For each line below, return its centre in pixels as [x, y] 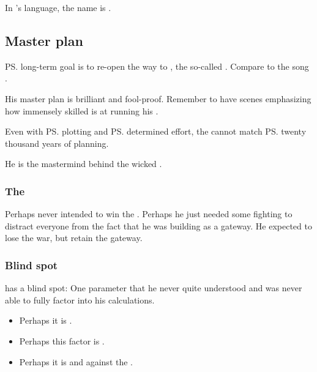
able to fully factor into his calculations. [80, 299]
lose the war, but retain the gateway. [74, 238]
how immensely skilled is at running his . [82, 110]
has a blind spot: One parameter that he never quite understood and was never [154, 288]
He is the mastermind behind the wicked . [84, 164]
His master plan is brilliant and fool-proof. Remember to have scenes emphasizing [158, 98]
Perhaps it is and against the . [76, 361]
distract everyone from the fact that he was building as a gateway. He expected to [158, 225]
